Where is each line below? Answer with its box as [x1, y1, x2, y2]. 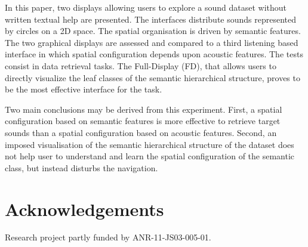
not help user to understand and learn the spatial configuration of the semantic [5, 150, 295, 162]
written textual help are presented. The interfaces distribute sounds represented [5, 13, 297, 25]
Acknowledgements [5, 196, 164, 221]
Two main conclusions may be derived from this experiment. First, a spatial [5, 103, 282, 115]
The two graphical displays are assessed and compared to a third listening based [5, 36, 298, 48]
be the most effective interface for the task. [5, 83, 162, 95]
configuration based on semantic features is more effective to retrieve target [5, 115, 281, 127]
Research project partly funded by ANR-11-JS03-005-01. [5, 231, 211, 243]
